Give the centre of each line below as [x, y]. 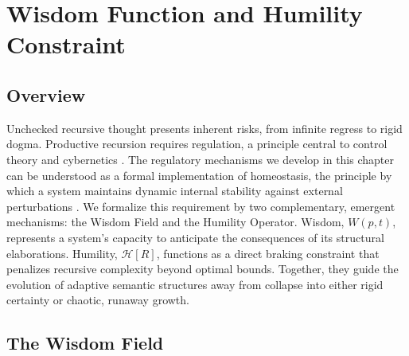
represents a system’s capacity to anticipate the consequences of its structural [195, 237]
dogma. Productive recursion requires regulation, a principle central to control [197, 144]
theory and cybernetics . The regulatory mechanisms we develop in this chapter [200, 159]
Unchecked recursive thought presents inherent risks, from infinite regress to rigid [204, 128]
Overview [46, 94]
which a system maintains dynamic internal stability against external [175, 191]
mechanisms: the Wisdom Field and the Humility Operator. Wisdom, [175, 222]
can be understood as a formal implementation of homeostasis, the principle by [199, 175]
